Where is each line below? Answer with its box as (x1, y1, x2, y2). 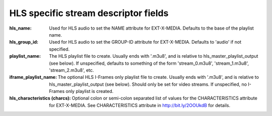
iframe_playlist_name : (9, 74, 57, 80)
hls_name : (9, 25, 32, 31)
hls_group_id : (9, 39, 39, 45)
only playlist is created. (65, 88, 114, 94)
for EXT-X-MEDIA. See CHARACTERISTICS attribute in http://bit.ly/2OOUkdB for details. (49, 102, 231, 108)
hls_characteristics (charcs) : (9, 95, 71, 101)
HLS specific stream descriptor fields (9, 8, 169, 19)
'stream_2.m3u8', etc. (49, 67, 94, 73)
